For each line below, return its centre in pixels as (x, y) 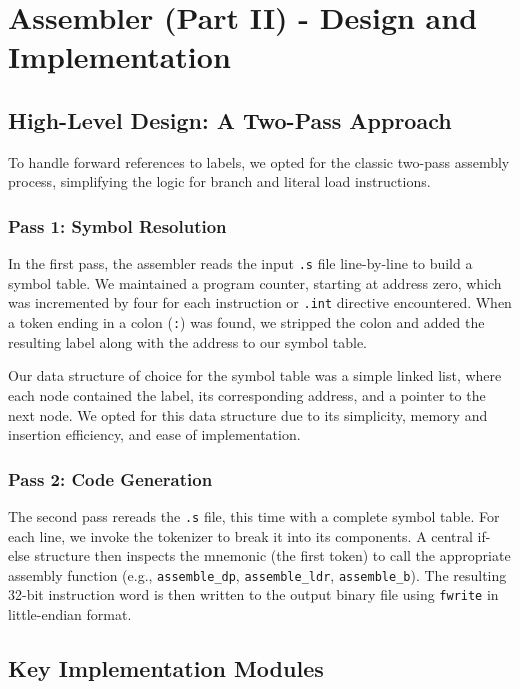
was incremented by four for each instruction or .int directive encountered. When (260, 302)
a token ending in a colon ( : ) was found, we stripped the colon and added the (246, 322)
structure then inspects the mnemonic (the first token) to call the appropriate (272, 555)
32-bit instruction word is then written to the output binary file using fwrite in (253, 594)
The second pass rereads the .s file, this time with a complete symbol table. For (254, 515)
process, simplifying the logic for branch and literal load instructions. (219, 181)
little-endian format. (70, 614)
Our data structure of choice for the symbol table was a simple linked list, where (255, 375)
